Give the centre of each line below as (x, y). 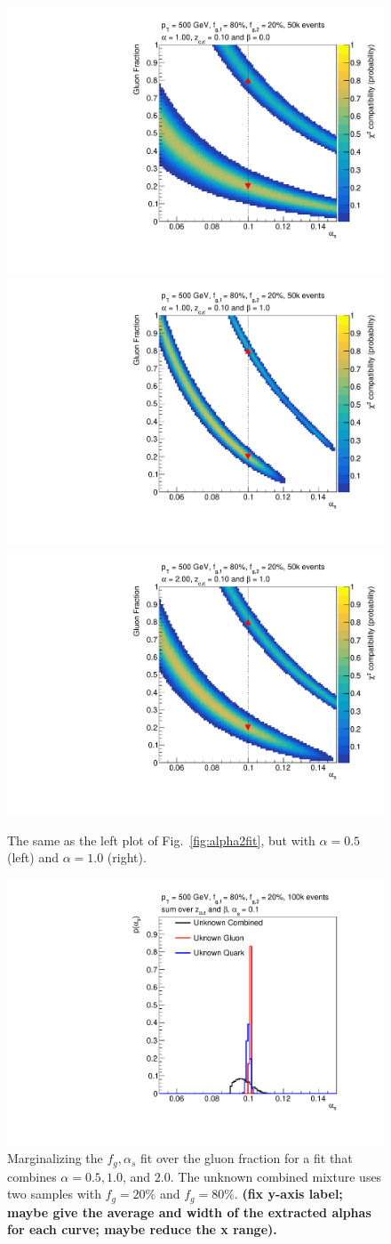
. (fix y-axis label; (288, 1194)
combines (32, 1176)
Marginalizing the (55, 1158)
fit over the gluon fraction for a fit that (247, 1158)
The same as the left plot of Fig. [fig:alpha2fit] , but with (161, 840)
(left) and (33, 857)
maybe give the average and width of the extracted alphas (189, 1212)
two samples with (54, 1194)
